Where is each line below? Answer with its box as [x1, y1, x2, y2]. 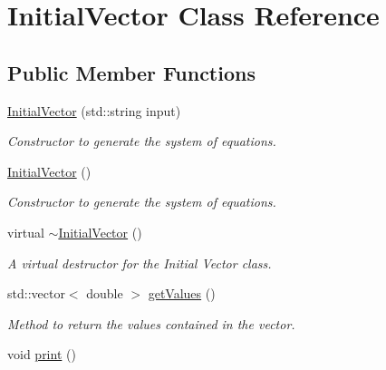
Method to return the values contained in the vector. [7, 314, 295, 333]
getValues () [148, 284, 216, 303]
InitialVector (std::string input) [7, 101, 181, 120]
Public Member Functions [7, 58, 256, 86]
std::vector [7, 284, 65, 303]
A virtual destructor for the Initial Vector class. [7, 253, 272, 272]
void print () [7, 345, 76, 364]
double [86, 284, 123, 303]
